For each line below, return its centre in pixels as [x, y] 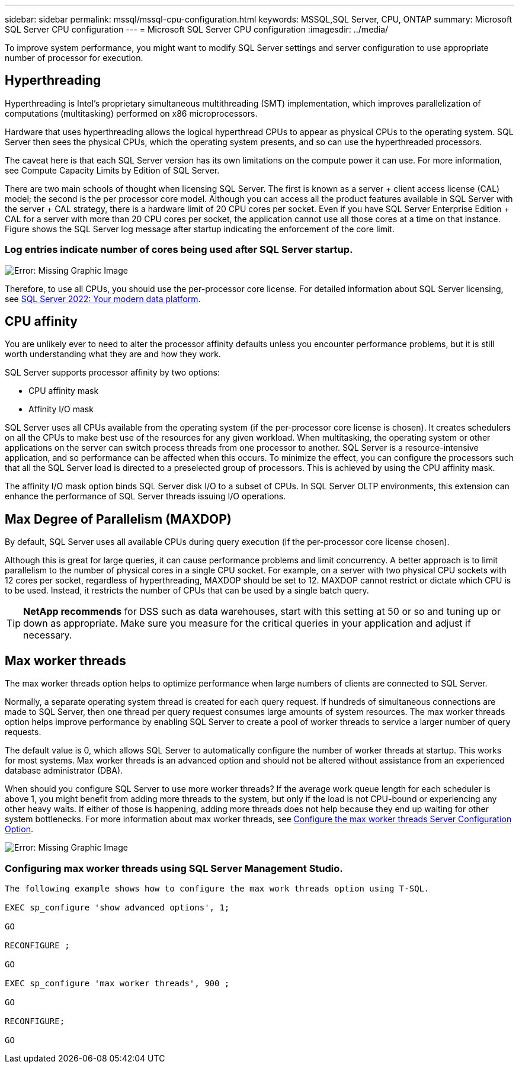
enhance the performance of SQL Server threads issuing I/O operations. [145, 496]
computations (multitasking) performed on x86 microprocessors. [131, 113]
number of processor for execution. [74, 58]
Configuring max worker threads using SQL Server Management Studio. [174, 868]
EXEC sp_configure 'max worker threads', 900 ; [117, 983]
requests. [23, 732]
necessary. [48, 635]
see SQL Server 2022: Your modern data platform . [103, 299]
